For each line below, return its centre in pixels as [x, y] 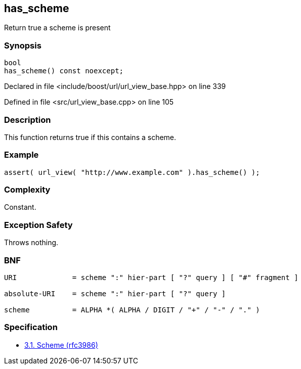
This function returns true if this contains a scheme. [90, 137]
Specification [31, 327]
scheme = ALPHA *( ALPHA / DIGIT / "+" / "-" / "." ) [132, 310]
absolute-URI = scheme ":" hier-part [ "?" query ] [115, 293]
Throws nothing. [31, 243]
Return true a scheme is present [57, 28]
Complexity [27, 190]
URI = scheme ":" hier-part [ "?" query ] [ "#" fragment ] [151, 277]
